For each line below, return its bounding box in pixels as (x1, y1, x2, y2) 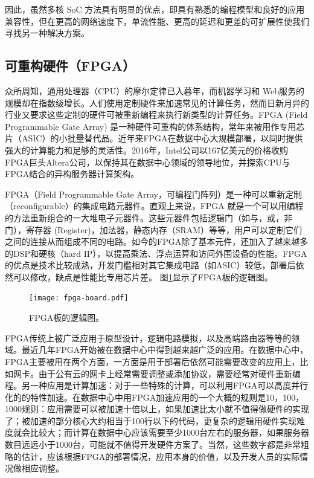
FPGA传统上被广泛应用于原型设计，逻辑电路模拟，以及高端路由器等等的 (5, 331, 292, 344)
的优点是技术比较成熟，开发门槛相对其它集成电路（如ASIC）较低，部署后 (5, 259, 296, 271)
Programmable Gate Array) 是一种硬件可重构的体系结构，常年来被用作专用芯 (5, 120, 305, 132)
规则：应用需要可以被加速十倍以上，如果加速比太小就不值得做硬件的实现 (21, 402, 309, 415)
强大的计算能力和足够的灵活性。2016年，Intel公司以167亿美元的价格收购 (5, 143, 288, 156)
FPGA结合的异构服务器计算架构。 (5, 167, 139, 180)
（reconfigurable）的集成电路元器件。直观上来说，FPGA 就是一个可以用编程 (5, 199, 304, 212)
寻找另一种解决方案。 (5, 27, 89, 39)
